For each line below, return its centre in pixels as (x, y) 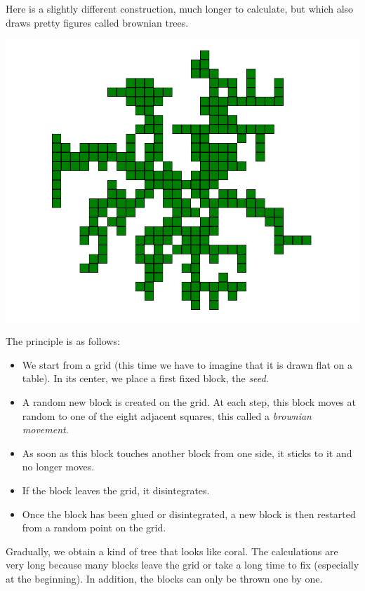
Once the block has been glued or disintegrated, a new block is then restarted (189, 514)
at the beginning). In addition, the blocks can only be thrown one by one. (164, 578)
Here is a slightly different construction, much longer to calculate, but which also (180, 8)
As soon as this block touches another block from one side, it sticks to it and (187, 453)
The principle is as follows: (63, 341)
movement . (45, 429)
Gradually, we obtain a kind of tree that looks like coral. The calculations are (172, 551)
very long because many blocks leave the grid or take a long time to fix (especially (182, 565)
